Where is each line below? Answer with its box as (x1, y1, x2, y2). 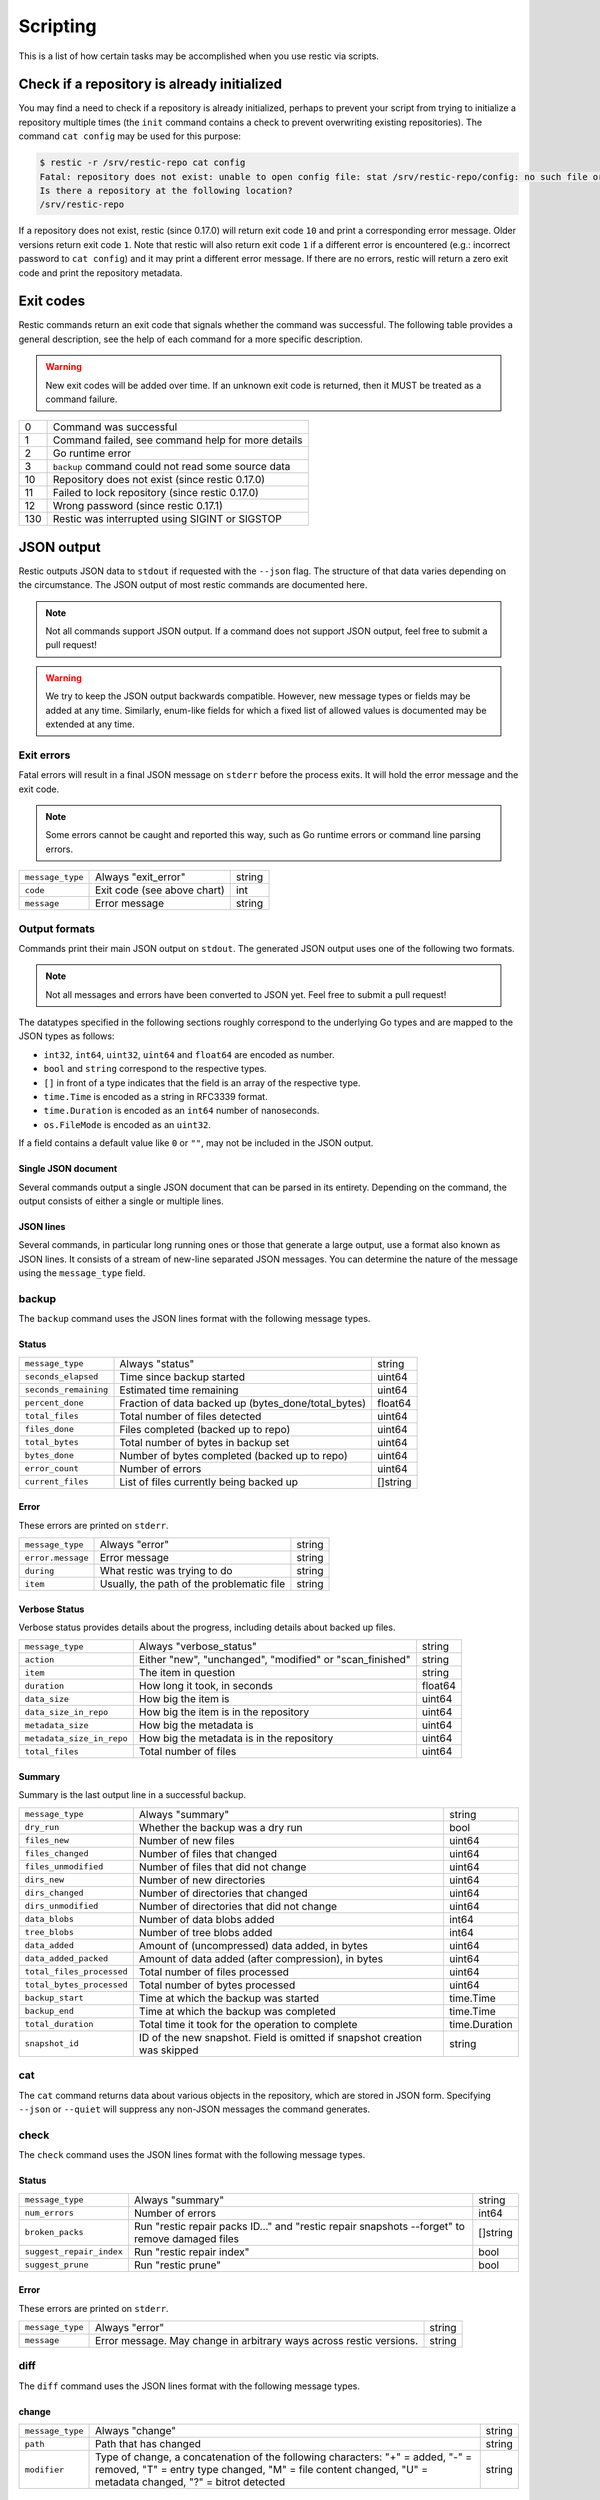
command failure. (45, 393, 118, 405)
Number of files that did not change (138, 1860, 307, 1874)
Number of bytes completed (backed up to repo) (119, 1448, 348, 1462)
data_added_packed (24, 1953, 109, 1964)
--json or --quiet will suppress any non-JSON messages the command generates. (18, 2103, 371, 2115)
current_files (24, 1476, 89, 1487)
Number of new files (138, 1833, 235, 1847)
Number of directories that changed (138, 1886, 309, 1900)
